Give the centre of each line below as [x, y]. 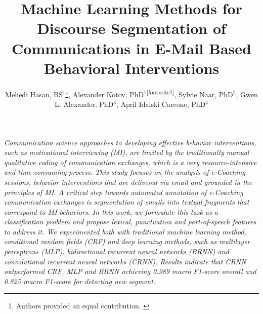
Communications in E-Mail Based [131, 48]
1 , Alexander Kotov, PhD [105, 93]
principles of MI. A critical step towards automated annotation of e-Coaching [124, 192]
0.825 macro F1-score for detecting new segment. [80, 281]
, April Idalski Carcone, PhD [161, 104]
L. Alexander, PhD [84, 104]
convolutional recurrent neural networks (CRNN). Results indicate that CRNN [125, 261]
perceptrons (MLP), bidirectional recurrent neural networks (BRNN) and [117, 251]
